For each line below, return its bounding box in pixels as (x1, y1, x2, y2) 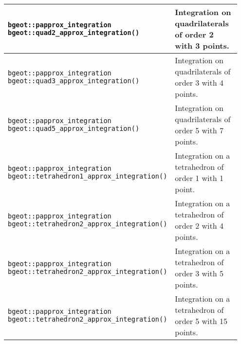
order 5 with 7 (175, 125, 224, 136)
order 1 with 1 (175, 172, 224, 183)
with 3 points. (175, 40, 229, 51)
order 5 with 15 (175, 315, 228, 326)
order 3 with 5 (175, 268, 224, 279)
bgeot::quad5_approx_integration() (8, 125, 140, 132)
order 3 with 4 (175, 77, 224, 88)
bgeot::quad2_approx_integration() (8, 29, 140, 36)
